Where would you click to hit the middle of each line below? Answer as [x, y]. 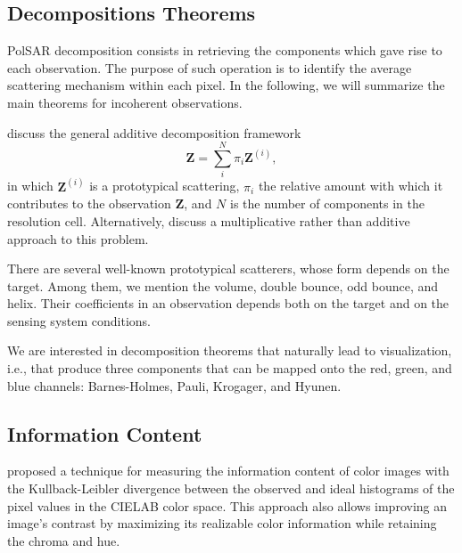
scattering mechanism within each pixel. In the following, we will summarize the [226, 85]
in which [30, 186]
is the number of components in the [327, 203]
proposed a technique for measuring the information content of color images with [228, 471]
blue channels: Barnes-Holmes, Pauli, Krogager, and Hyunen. [174, 385]
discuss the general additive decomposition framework [154, 132]
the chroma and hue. [64, 540]
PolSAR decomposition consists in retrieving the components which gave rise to [225, 50]
